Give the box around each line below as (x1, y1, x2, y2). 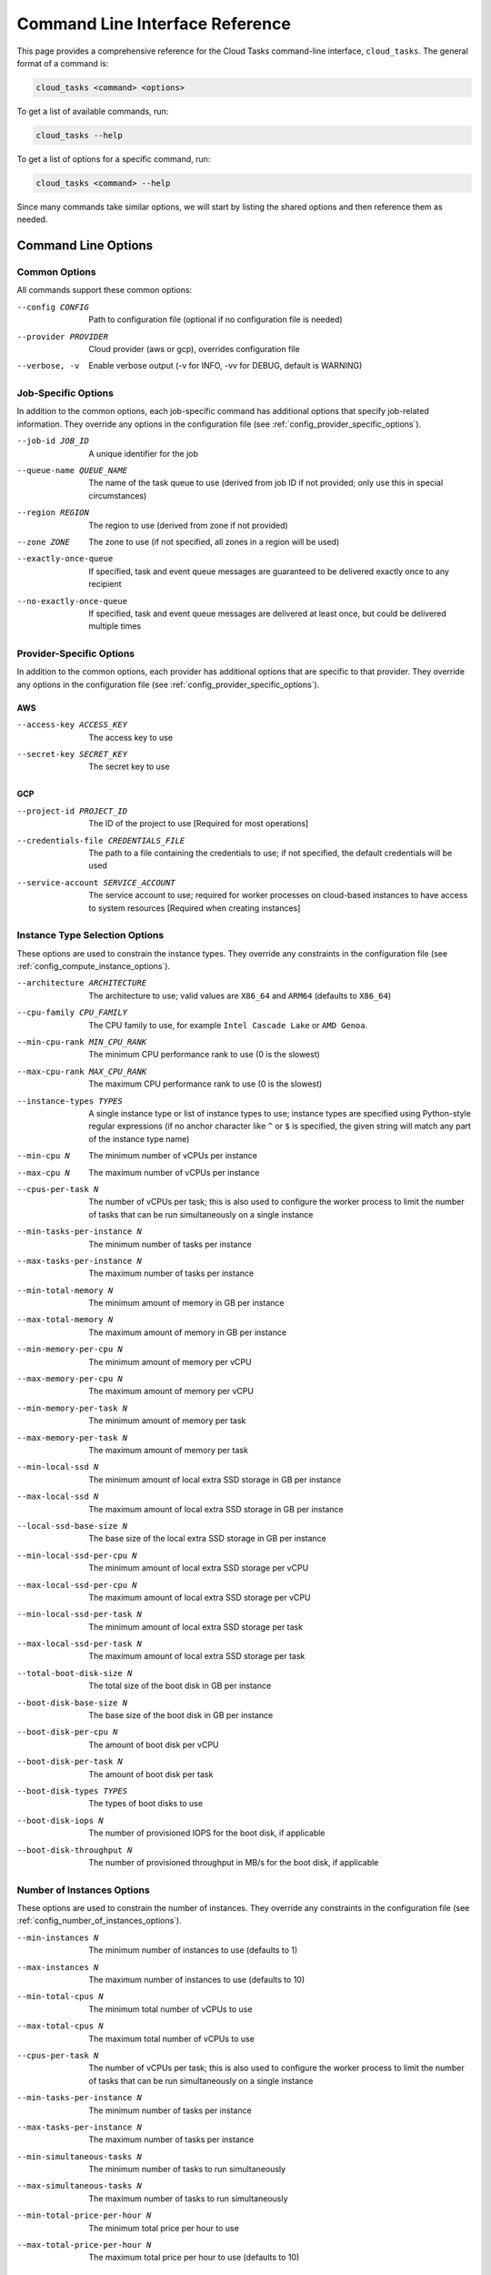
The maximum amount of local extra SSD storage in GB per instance (88, 1503, 345, 1514)
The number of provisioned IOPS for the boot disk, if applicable (88, 1827, 326, 1838)
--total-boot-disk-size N (16, 1668, 133, 1678)
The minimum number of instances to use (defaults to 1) (88, 1945, 298, 1956)
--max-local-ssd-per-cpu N (16, 1580, 137, 1590)
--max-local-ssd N (16, 1491, 99, 1501)
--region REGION (16, 508, 90, 518)
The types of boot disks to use (88, 1798, 204, 1809)
